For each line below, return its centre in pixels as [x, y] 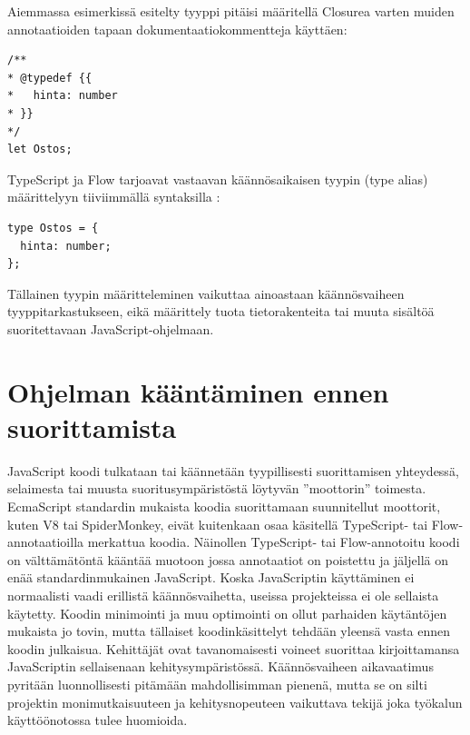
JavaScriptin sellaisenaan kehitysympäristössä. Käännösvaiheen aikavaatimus [220, 666]
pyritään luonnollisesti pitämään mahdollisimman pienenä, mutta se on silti [217, 684]
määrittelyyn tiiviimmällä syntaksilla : [114, 197]
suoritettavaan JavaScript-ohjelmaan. [111, 328]
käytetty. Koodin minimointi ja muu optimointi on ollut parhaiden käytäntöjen [227, 613]
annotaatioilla [46, 542]
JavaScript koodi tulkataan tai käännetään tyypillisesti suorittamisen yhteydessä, [233, 470]
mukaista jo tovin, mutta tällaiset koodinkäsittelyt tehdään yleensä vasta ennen [229, 631]
